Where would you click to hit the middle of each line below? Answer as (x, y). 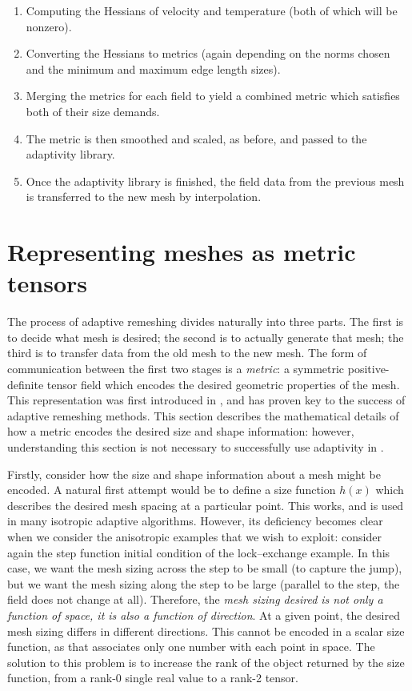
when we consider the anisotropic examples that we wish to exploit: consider (194, 536)
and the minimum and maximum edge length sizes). (153, 68)
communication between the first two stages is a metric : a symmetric (176, 369)
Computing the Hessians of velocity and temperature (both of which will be (212, 10)
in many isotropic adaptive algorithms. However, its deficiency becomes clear (195, 521)
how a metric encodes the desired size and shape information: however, (181, 431)
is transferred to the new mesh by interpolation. (144, 197)
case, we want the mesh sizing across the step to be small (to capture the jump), (205, 568)
